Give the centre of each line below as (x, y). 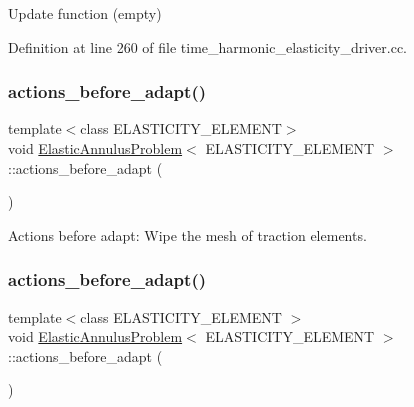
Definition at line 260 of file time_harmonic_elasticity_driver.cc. (208, 46)
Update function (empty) (85, 13)
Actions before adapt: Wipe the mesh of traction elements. (187, 234)
